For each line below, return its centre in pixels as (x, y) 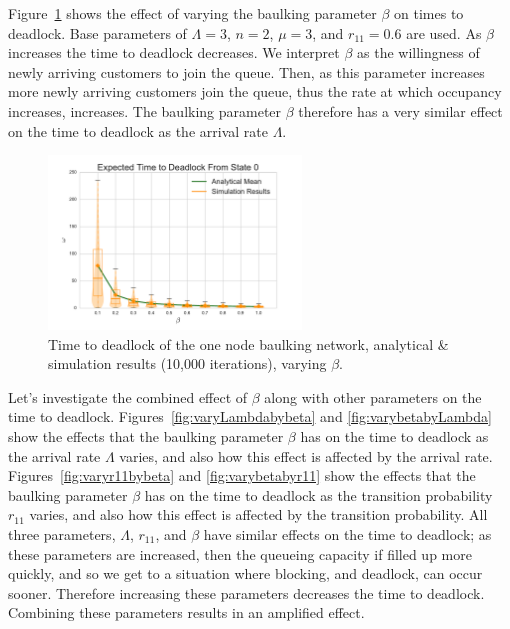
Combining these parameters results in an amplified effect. (186, 612)
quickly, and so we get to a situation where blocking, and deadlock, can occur (245, 573)
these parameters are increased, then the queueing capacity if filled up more (240, 553)
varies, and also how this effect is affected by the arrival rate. (306, 455)
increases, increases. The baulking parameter (145, 110)
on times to (429, 13)
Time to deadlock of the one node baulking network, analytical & (248, 343)
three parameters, (62, 533)
